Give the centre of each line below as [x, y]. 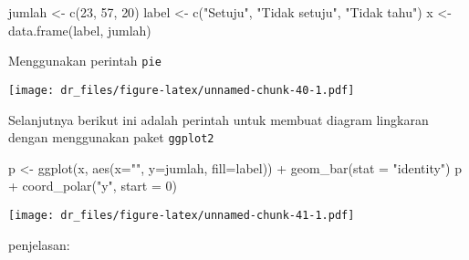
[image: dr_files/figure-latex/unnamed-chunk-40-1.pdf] [182, 90]
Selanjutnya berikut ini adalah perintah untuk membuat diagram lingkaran [219, 119]
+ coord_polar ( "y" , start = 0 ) [93, 186]
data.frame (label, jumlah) [80, 30]
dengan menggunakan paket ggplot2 [111, 137]
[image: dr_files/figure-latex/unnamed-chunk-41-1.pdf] [182, 215]
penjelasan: [39, 244]
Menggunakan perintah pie [85, 61]
